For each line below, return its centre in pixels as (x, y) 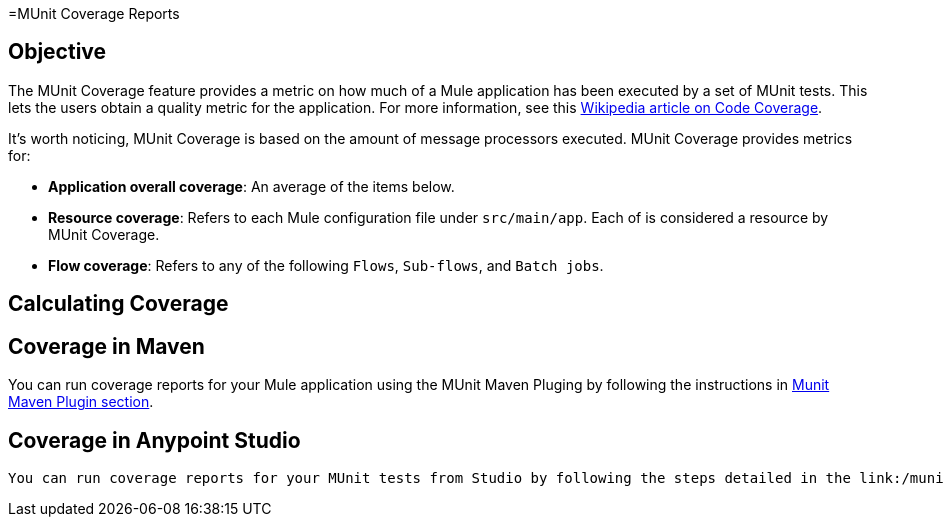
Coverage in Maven (106, 346)
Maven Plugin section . (81, 402)
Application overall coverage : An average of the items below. (251, 186)
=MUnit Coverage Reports (94, 13)
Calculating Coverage (118, 304)
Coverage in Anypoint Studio (154, 440)
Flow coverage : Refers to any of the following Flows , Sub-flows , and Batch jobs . (326, 265)
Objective (57, 52)
